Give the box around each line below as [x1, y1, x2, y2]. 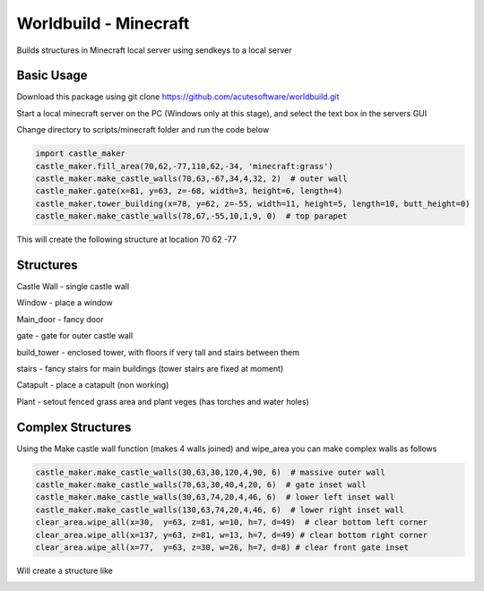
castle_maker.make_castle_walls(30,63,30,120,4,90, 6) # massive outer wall [35, 467, 385, 477]
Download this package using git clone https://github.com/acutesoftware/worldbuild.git [16, 91, 340, 102]
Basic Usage [16, 68, 88, 83]
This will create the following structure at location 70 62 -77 [16, 234, 238, 245]
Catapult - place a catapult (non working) [16, 380, 169, 390]
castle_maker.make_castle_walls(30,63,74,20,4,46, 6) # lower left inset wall [35, 492, 395, 502]
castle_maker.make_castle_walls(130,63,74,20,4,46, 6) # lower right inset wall [35, 504, 405, 515]
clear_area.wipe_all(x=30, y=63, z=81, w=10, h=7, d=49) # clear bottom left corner [35, 518, 428, 527]
